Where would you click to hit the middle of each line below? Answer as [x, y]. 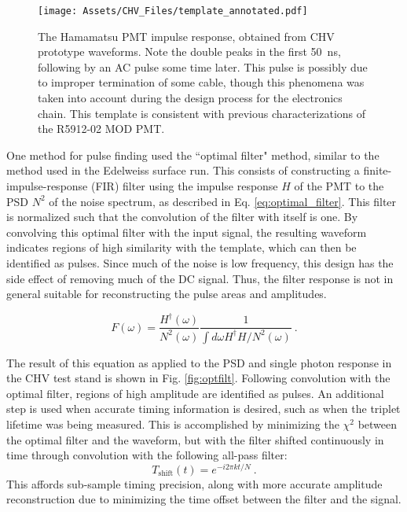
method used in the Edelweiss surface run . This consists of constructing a [183, 170]
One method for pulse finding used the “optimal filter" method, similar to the [193, 155]
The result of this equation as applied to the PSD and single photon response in [199, 362]
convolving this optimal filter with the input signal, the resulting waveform [187, 232]
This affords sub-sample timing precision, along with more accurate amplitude [194, 483]
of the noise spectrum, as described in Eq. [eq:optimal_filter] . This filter [223, 201]
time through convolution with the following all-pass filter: [147, 455]
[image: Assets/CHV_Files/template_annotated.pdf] [173, 11]
